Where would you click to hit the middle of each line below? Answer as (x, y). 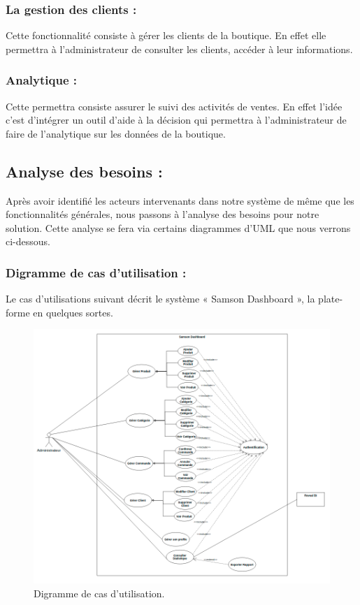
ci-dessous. (28, 241)
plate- (331, 299)
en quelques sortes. (73, 312)
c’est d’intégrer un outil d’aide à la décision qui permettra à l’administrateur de (176, 120)
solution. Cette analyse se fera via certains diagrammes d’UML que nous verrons (178, 227)
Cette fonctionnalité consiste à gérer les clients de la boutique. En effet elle (166, 35)
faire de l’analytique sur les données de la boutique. (116, 133)
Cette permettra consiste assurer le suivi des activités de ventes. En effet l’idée (174, 106)
